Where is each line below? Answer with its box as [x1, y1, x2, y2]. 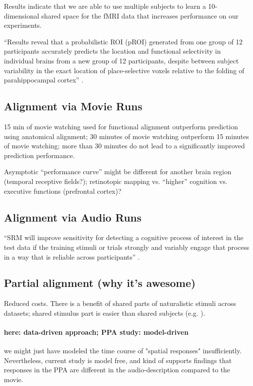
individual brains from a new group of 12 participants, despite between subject [4, 55, 239, 65]
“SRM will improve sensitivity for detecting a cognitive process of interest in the [4, 232, 244, 243]
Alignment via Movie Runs [4, 99, 143, 114]
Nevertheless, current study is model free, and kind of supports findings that [4, 355, 232, 365]
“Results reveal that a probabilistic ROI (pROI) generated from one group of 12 [4, 36, 243, 46]
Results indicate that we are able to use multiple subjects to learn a [4, 1, 206, 11]
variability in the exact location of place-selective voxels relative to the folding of [4, 65, 245, 75]
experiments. [4, 20, 42, 30]
